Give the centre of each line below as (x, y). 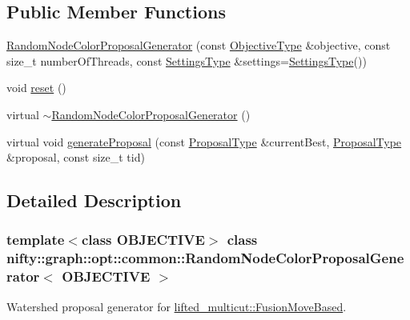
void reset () (36, 88)
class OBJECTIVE (143, 240)
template (36, 240)
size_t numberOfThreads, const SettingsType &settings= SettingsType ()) (187, 60)
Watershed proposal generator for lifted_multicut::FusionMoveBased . (177, 306)
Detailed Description (94, 200)
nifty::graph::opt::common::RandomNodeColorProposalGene (205, 258)
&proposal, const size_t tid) (76, 157)
